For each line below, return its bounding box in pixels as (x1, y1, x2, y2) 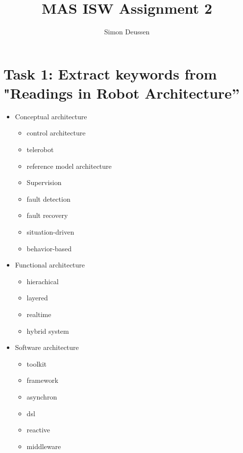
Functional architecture (15, 260, 85, 270)
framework (26, 375, 58, 385)
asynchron (26, 391, 57, 401)
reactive (26, 425, 50, 435)
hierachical (26, 276, 59, 286)
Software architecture (15, 342, 79, 352)
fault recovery (26, 210, 68, 220)
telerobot (26, 144, 54, 155)
